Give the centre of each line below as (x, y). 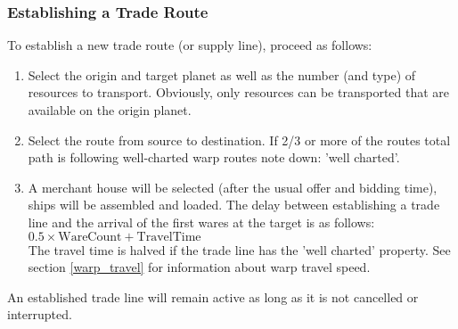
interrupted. (40, 314)
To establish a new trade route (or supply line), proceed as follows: (190, 45)
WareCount (90, 237)
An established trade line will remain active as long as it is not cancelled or (213, 296)
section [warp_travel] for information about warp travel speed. (199, 267)
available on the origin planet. (110, 110)
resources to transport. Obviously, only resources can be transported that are (239, 92)
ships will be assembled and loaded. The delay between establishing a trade (234, 205)
